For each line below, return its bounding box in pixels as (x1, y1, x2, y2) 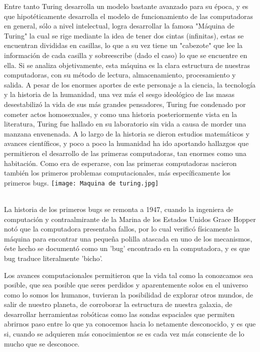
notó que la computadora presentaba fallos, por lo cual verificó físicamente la (4, 223, 239, 234)
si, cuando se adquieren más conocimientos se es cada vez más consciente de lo (4, 328, 244, 339)
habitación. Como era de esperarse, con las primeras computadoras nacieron (4, 157, 237, 168)
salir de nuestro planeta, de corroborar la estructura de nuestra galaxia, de (4, 299, 232, 309)
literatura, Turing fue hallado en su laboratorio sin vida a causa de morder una (4, 118, 246, 129)
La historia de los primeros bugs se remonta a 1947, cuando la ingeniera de (4, 203, 233, 214)
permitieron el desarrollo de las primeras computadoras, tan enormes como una (4, 147, 246, 158)
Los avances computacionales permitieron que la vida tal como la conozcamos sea (4, 269, 253, 280)
